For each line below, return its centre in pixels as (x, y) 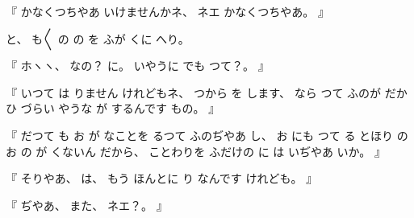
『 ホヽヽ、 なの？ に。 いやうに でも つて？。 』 (138, 66)
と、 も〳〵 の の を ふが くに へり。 (98, 38)
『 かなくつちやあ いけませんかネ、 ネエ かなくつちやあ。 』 (167, 11)
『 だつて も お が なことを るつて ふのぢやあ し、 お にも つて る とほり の (207, 135)
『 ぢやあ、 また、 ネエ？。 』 (87, 205)
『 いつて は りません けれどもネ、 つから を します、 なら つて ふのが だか (207, 92)
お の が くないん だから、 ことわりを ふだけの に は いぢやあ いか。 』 (196, 151)
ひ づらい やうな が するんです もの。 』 (113, 108)
